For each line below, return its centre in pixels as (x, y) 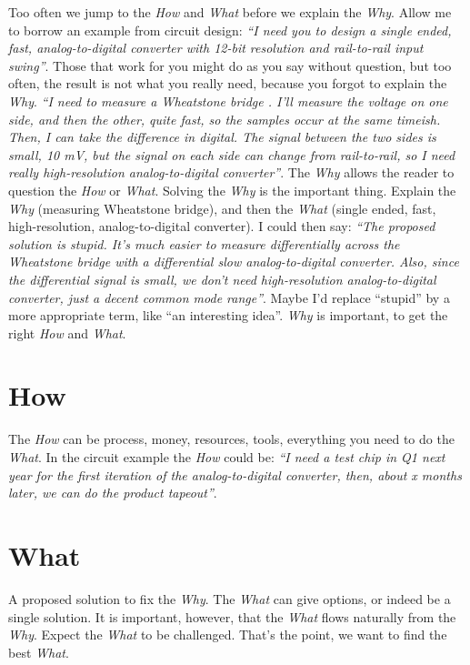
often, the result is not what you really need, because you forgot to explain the (228, 83)
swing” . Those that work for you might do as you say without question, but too (230, 65)
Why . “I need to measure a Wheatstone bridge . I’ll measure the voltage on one (228, 101)
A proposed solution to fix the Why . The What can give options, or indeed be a (230, 598)
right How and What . (67, 332)
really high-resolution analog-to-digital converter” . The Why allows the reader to (231, 172)
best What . (39, 652)
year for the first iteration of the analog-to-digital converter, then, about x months (235, 474)
